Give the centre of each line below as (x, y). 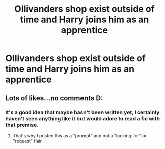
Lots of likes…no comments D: (54, 98)
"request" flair (27, 141)
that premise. (22, 125)
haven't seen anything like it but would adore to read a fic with (82, 118)
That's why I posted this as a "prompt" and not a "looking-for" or (79, 135)
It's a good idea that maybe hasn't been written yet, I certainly (82, 112)
